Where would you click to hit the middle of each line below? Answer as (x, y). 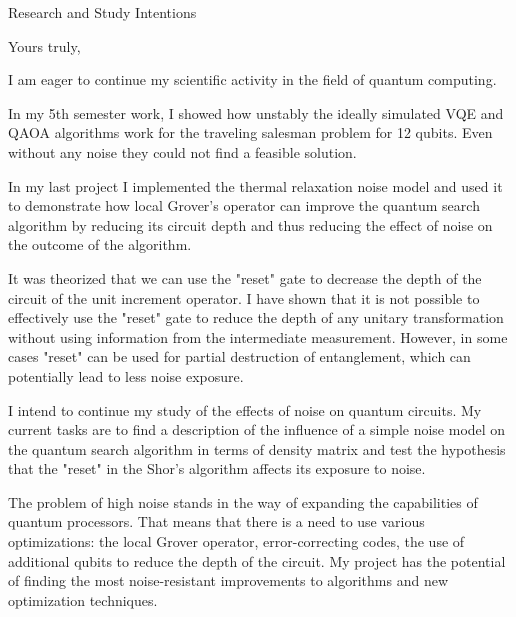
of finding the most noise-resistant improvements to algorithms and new (228, 580)
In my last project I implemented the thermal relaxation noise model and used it (255, 185)
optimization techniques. (83, 599)
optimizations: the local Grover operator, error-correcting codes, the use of (236, 541)
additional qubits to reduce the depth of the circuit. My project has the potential (257, 560)
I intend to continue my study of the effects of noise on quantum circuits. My (245, 409)
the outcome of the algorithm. (100, 244)
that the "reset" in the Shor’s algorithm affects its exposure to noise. (217, 468)
